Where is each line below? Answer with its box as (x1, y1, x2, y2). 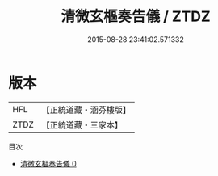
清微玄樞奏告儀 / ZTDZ (60, 7, 212, 26)
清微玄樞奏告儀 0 (19, 158, 77, 168)
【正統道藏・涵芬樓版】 (41, 104, 132, 115)
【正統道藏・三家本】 (41, 119, 124, 130)
